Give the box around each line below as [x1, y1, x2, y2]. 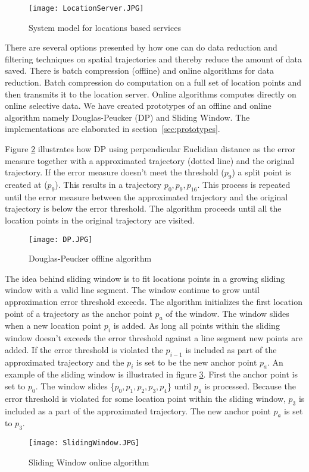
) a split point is [232, 166, 291, 178]
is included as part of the [185, 343, 277, 355]
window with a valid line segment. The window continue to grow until [5, 284, 260, 296]
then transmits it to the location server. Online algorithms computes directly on [5, 87, 296, 100]
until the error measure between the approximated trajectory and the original [5, 190, 288, 203]
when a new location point [5, 319, 102, 332]
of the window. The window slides [166, 307, 289, 319]
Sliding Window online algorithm [29, 455, 149, 468]
